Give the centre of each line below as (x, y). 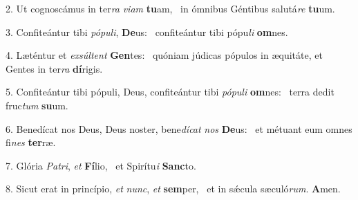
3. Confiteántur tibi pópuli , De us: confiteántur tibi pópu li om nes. (147, 31)
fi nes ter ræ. (31, 142)
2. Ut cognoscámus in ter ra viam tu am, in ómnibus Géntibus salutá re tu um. (170, 8)
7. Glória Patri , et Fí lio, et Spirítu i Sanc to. (101, 165)
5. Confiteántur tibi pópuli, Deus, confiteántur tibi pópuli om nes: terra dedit (170, 92)
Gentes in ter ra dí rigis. (54, 68)
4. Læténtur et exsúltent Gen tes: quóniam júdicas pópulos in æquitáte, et (164, 55)
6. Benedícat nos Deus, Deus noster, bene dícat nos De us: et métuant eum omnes (179, 128)
